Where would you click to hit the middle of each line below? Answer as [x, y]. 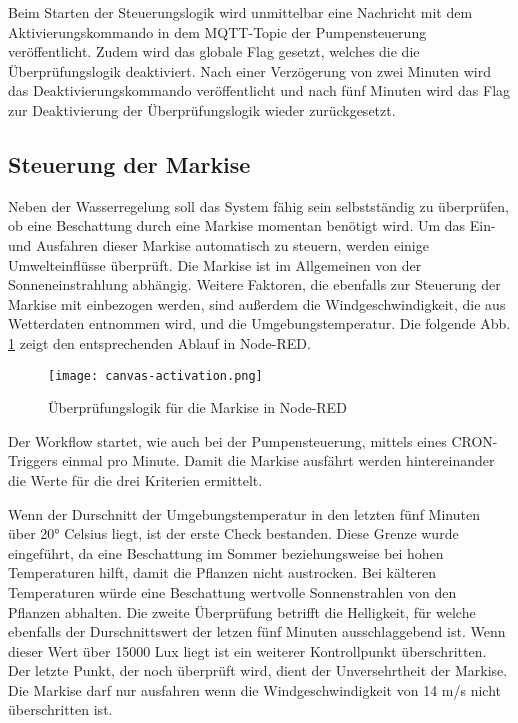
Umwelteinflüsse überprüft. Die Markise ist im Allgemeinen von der [215, 264]
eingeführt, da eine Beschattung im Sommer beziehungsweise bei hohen [226, 552]
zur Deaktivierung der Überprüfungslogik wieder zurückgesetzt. [202, 109]
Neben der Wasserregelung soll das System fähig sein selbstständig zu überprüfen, [259, 205]
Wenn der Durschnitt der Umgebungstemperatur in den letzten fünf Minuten [244, 513]
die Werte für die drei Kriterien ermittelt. [135, 479]
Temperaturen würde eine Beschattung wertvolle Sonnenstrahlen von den [232, 591]
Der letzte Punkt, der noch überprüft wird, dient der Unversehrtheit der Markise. [258, 670]
